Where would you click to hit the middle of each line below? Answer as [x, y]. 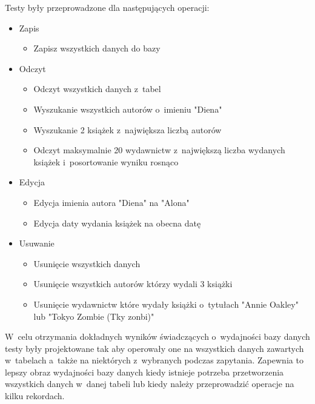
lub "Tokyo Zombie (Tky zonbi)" [94, 316]
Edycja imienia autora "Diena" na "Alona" [111, 202]
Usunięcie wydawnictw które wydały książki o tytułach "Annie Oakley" [166, 304]
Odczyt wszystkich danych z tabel [97, 89]
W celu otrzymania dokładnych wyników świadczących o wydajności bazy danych [157, 336]
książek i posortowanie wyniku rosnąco [106, 161]
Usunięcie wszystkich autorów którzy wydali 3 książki [133, 284]
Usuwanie [37, 243]
